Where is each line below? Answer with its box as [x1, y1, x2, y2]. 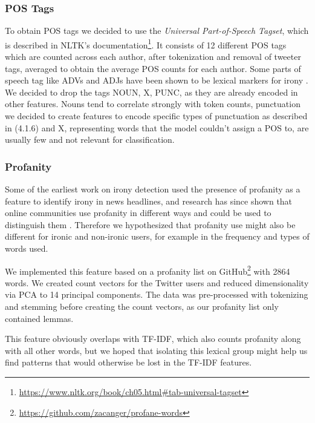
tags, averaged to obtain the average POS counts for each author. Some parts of [5, 62, 301, 74]
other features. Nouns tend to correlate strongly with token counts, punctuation [5, 97, 300, 110]
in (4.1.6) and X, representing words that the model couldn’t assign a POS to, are [5, 121, 309, 134]
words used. [5, 242, 48, 254]
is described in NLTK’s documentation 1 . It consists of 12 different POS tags [5, 36, 287, 51]
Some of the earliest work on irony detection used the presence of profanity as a [5, 183, 300, 195]
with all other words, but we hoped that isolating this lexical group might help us [5, 344, 308, 356]
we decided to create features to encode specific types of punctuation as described [5, 110, 308, 122]
